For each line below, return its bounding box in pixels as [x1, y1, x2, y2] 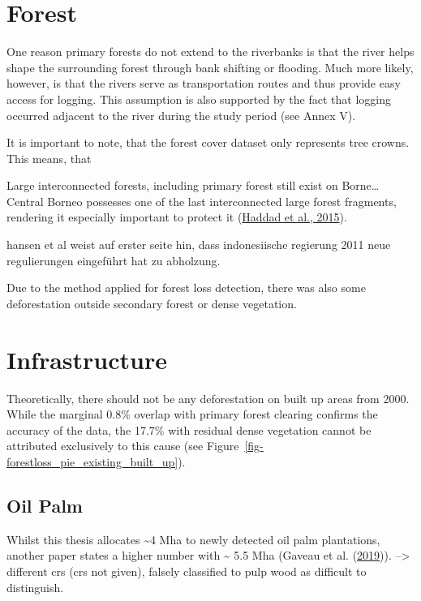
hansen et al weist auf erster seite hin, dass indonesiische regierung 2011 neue [6, 236, 391, 253]
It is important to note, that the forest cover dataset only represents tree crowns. [6, 134, 410, 151]
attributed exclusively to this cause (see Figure [6, 437, 239, 454]
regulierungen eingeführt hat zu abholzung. [6, 251, 221, 268]
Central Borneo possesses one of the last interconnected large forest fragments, [6, 192, 397, 209]
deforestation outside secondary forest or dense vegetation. [6, 294, 297, 311]
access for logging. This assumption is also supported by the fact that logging [6, 90, 391, 107]
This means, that [6, 149, 92, 166]
